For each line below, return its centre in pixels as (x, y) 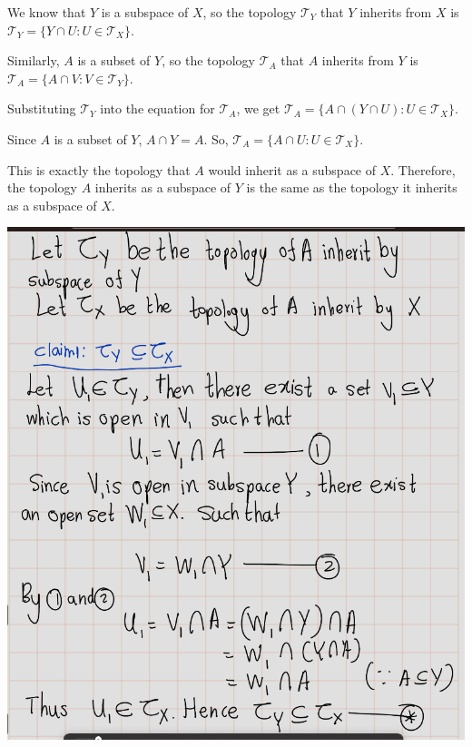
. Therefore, (423, 169)
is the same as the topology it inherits (352, 187)
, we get (258, 108)
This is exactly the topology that (99, 169)
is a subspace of (145, 12)
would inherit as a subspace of (292, 169)
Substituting (42, 108)
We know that (47, 12)
